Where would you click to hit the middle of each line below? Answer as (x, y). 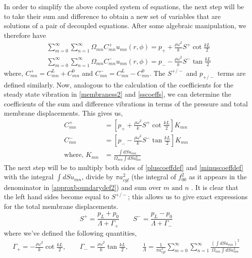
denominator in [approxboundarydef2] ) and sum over (83, 187)
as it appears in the (218, 177)
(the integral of (154, 177)
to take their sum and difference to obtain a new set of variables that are (112, 16)
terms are (231, 73)
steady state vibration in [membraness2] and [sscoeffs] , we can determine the (118, 94)
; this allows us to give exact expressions (188, 197)
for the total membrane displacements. (61, 206)
